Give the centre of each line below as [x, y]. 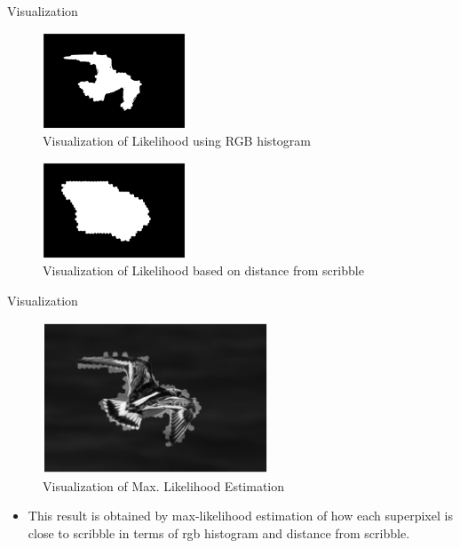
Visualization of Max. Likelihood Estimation [164, 485]
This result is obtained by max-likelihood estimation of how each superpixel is [240, 516]
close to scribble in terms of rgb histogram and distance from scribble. [219, 533]
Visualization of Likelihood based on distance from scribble [203, 270]
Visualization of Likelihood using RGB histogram [177, 141]
